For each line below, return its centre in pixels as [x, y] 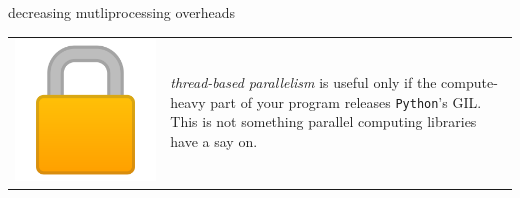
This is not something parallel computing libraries [323, 121]
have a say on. [214, 140]
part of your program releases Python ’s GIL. [346, 101]
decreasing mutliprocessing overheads [122, 12]
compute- [469, 82]
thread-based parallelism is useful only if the [303, 82]
